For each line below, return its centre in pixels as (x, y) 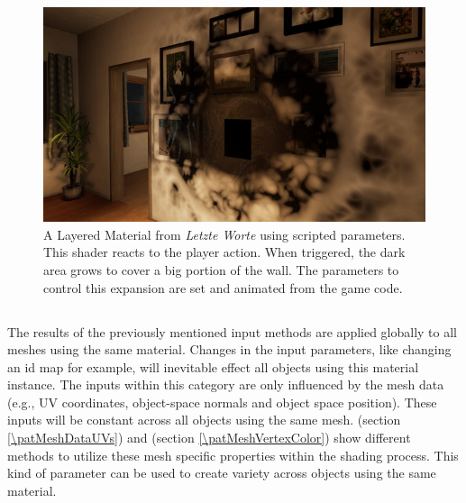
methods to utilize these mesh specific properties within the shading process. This (233, 455)
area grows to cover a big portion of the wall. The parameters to (221, 269)
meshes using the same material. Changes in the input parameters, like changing (229, 349)
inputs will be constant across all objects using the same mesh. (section (204, 420)
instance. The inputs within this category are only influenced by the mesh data (226, 384)
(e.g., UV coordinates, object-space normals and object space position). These (222, 402)
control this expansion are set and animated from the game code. (223, 287)
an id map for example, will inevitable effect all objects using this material (213, 366)
